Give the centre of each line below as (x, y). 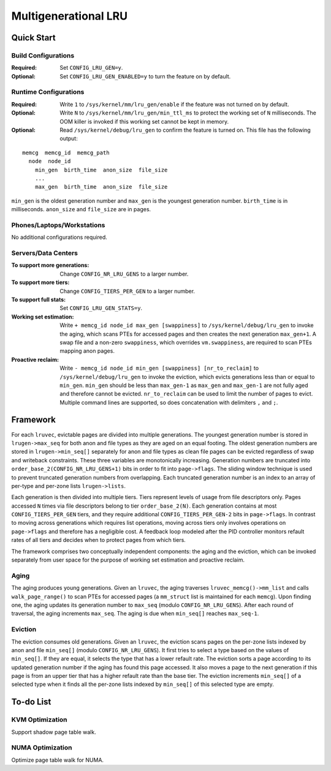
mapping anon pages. (87, 351)
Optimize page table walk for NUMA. (58, 760)
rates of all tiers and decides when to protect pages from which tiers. (99, 540)
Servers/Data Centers (44, 253)
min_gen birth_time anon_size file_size (101, 170)
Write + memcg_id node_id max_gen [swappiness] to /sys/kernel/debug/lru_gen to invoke (187, 325)
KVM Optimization (39, 720)
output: (69, 138)
